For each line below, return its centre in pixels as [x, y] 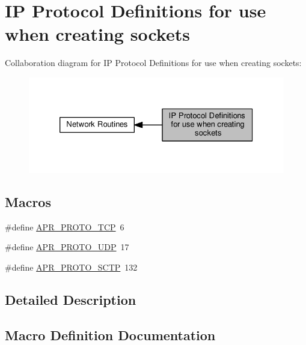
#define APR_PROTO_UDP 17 [67, 247]
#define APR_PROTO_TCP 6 [65, 226]
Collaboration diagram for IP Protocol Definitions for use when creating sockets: [153, 63]
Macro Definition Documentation [110, 334]
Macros [28, 201]
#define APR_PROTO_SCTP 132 [71, 267]
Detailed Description [71, 299]
